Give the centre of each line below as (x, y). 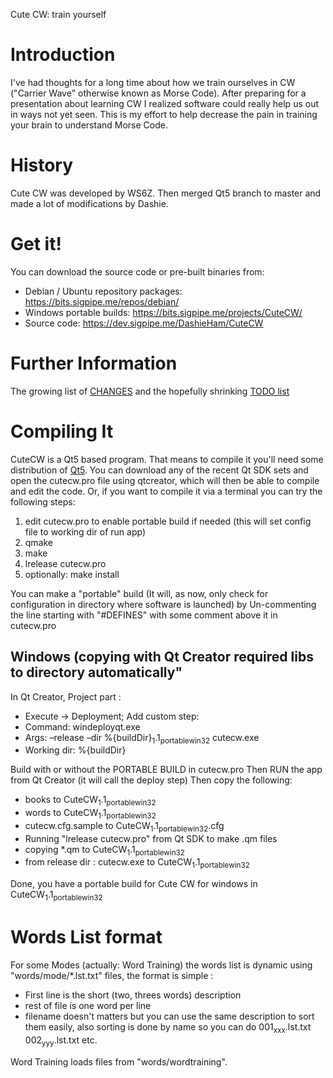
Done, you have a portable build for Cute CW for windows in (134, 884)
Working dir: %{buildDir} (75, 750)
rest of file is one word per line (88, 1006)
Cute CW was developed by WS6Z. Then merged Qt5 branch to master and (166, 193)
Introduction (63, 55)
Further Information (94, 363)
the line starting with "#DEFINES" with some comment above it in (144, 615)
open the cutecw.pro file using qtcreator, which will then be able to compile (165, 480)
